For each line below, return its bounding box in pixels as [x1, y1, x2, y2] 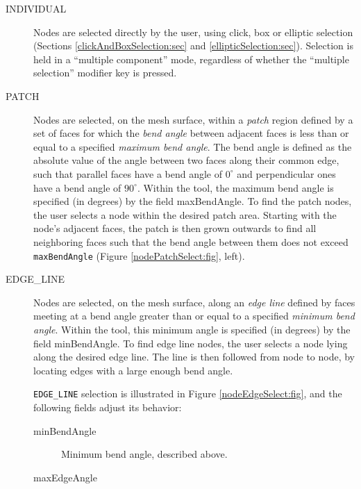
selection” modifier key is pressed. [33, 65, 177, 80]
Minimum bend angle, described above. [61, 447, 228, 461]
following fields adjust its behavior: [33, 399, 182, 414]
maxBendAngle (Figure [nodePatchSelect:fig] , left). [33, 248, 245, 263]
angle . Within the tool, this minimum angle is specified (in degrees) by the [33, 322, 351, 336]
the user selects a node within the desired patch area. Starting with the [33, 207, 337, 222]
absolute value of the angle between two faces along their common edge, [33, 153, 339, 167]
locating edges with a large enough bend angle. [33, 363, 233, 377]
